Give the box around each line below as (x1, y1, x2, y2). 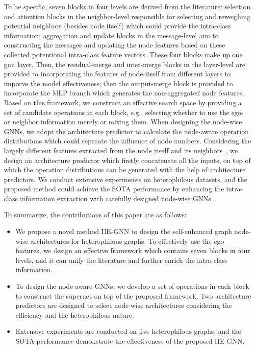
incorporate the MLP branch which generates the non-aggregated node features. (4, 88, 245, 98)
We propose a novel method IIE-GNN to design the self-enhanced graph (15, 226, 232, 236)
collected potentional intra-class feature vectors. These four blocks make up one (4, 49, 243, 59)
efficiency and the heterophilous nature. (15, 309, 134, 320)
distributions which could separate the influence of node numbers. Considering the (4, 136, 251, 146)
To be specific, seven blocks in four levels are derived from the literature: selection (4, 1, 251, 11)
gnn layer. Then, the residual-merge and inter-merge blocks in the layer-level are (4, 59, 245, 69)
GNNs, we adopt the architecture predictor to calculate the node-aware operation (4, 126, 249, 136)
